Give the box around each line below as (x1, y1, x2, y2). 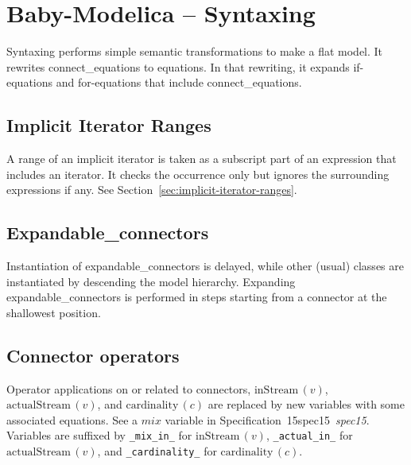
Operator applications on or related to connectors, (6, 380, 251, 397)
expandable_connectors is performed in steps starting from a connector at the (6, 289, 387, 305)
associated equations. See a (6, 411, 138, 428)
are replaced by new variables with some (207, 396, 405, 413)
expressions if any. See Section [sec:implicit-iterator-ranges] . (6, 181, 297, 198)
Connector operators (6, 343, 180, 367)
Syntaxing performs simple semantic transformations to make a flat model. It (6, 43, 383, 60)
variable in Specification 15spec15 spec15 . (165, 411, 370, 428)
